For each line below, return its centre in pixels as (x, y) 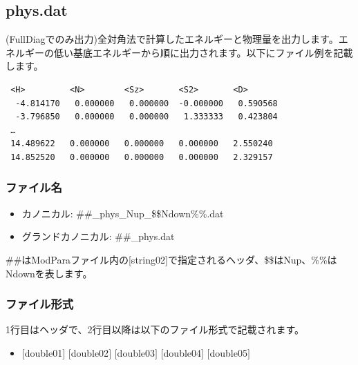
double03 (136, 352)
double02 (90, 352)
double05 (228, 352)
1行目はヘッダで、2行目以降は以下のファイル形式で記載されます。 (155, 329)
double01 (44, 352)
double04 (182, 352)
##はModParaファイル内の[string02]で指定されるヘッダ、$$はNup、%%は (171, 259)
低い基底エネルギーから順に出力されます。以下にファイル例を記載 (203, 52)
